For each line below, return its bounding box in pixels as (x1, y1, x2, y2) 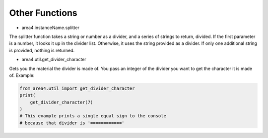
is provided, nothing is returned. (9, 47, 74, 53)
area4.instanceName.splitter (21, 25, 79, 31)
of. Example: (9, 72, 35, 78)
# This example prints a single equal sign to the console (19, 113, 166, 119)
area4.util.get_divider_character (21, 57, 86, 63)
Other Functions (9, 7, 77, 18)
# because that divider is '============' (19, 120, 125, 126)
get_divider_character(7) (30, 99, 93, 105)
